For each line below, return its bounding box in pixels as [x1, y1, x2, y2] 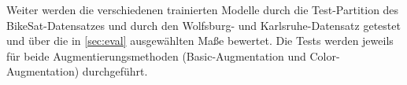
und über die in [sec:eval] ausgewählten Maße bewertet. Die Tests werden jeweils [6, 32, 394, 49]
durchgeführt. [82, 63, 148, 79]
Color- [309, 47, 340, 64]
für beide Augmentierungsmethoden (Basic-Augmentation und [6, 47, 306, 64]
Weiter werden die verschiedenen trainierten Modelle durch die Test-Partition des [6, 2, 399, 17]
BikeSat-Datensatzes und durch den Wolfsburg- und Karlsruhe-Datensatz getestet [6, 17, 401, 33]
